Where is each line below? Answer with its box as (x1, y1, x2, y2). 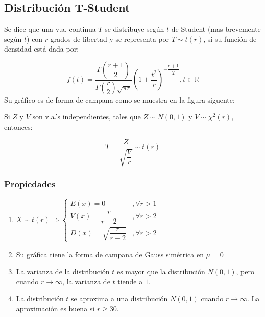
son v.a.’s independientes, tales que (32, 111, 141, 122)
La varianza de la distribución (16, 266, 110, 277)
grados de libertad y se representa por (50, 33, 170, 44)
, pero (236, 266, 254, 277)
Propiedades (4, 178, 56, 190)
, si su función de (203, 33, 257, 44)
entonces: (4, 121, 33, 132)
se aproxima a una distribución (71, 293, 168, 304)
